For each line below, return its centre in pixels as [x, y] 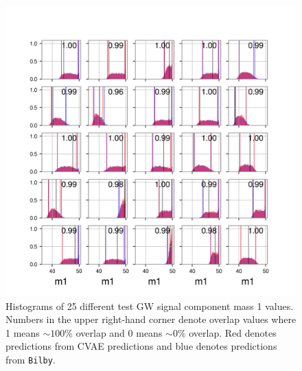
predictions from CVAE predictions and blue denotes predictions [141, 346]
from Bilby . [31, 359]
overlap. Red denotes [233, 332]
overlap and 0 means [119, 332]
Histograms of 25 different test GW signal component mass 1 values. [150, 306]
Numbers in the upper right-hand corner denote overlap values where [151, 319]
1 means [23, 332]
